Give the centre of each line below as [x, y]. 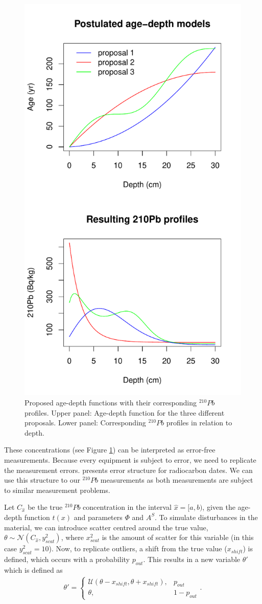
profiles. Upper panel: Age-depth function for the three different [125, 412]
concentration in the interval [127, 507]
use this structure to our [42, 480]
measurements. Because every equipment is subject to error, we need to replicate [130, 459]
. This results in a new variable [192, 559]
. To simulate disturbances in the [206, 517]
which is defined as [33, 569]
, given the [219, 507]
